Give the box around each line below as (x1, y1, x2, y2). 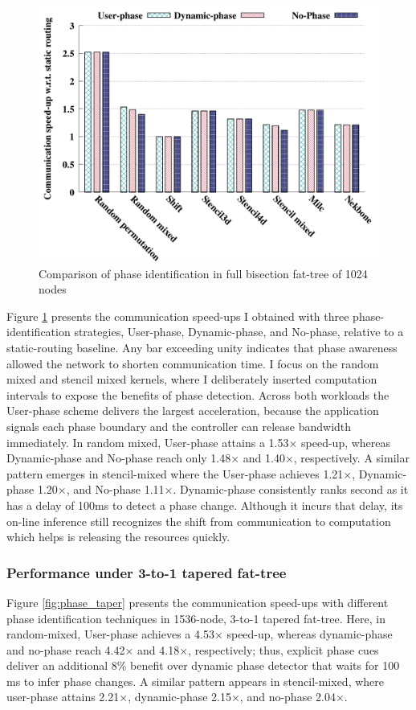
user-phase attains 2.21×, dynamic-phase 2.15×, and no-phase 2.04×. (6, 688, 348, 705)
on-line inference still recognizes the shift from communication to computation (6, 512, 391, 529)
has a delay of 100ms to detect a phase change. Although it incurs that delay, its (6, 496, 403, 513)
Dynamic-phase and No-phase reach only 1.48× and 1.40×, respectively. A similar (6, 449, 410, 466)
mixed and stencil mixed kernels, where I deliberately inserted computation (6, 371, 377, 388)
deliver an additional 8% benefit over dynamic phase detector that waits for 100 (6, 657, 400, 674)
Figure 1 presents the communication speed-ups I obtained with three (6, 307, 349, 324)
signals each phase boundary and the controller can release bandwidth (6, 417, 352, 434)
